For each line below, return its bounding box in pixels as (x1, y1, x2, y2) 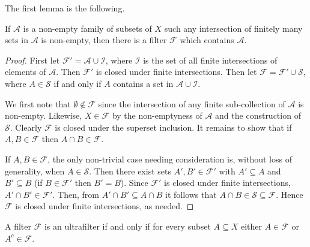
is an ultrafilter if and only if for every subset (44, 219, 211, 232)
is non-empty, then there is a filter (41, 34, 167, 46)
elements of (5, 65, 46, 78)
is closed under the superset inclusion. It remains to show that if (55, 121, 292, 133)
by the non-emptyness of (112, 109, 202, 122)
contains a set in (113, 77, 174, 89)
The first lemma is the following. (5, 2, 125, 14)
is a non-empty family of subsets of (23, 22, 152, 34)
